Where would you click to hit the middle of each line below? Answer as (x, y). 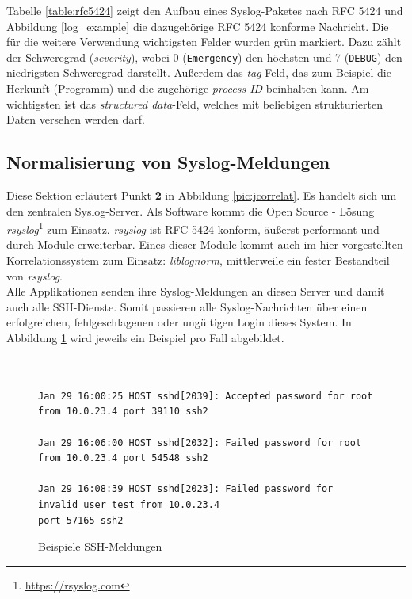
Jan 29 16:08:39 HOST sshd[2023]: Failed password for (186, 489)
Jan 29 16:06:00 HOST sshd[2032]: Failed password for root (200, 443)
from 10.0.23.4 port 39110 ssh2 (123, 412)
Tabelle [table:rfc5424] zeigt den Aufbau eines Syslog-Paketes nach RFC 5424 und (205, 10)
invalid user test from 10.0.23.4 (129, 504)
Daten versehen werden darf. (76, 119)
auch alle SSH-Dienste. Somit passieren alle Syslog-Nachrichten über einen (187, 306)
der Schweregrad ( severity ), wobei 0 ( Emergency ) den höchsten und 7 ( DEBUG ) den (204, 57)
